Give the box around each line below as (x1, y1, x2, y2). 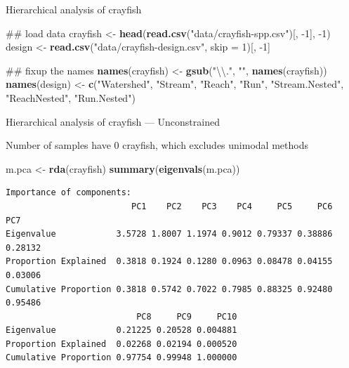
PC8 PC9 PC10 (136, 311, 237, 322)
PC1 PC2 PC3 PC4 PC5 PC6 (131, 201, 333, 211)
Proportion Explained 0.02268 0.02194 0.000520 (6, 339, 237, 349)
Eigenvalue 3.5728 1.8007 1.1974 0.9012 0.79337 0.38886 (6, 229, 333, 239)
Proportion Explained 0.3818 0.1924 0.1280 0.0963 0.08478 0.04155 (6, 256, 333, 267)
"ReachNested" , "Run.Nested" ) (6, 90, 136, 105)
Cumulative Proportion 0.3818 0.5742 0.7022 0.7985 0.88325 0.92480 (6, 284, 333, 294)
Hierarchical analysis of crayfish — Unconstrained (6, 114, 220, 129)
